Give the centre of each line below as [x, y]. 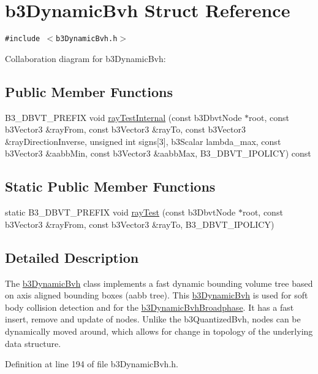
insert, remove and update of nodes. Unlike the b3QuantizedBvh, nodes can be [153, 319]
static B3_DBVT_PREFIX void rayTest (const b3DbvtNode [120, 212]
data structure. [33, 343]
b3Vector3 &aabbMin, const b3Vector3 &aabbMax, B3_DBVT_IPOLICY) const [158, 153]
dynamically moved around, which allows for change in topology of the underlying [159, 331]
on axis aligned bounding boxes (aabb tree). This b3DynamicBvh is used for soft [157, 295]
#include [23, 39]
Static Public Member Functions [110, 186]
